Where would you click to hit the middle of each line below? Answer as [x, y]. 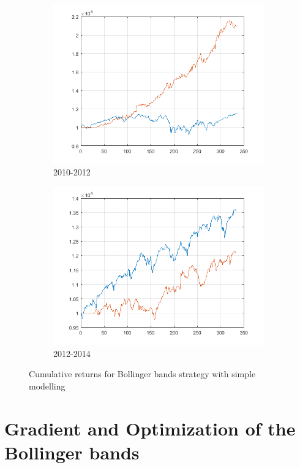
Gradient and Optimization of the [150, 428]
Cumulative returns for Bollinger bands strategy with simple [142, 374]
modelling [47, 386]
